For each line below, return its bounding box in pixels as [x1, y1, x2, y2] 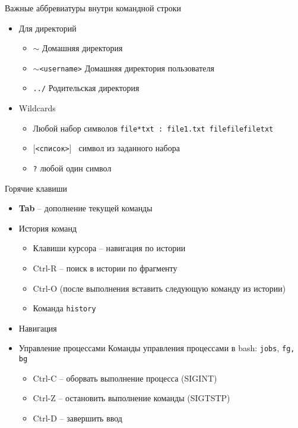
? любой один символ [33, 162, 112, 174]
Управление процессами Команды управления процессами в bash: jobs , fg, [18, 342, 295, 354]
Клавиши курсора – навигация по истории [33, 242, 186, 254]
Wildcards [18, 102, 56, 114]
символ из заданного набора [78, 142, 180, 154]
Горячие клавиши [5, 182, 68, 194]
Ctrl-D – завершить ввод [33, 411, 122, 424]
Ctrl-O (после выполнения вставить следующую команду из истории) [33, 282, 286, 294]
